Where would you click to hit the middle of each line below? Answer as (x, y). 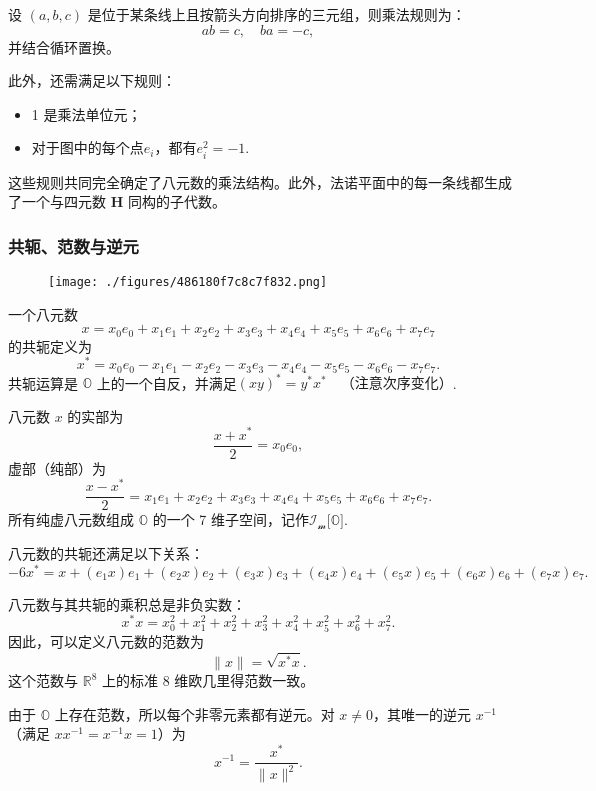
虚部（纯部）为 (57, 467)
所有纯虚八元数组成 (71, 519)
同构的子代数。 (176, 201)
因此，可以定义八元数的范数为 (106, 641)
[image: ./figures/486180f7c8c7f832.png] (188, 281)
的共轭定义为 (50, 345)
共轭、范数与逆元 (73, 245)
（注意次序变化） (396, 384)
